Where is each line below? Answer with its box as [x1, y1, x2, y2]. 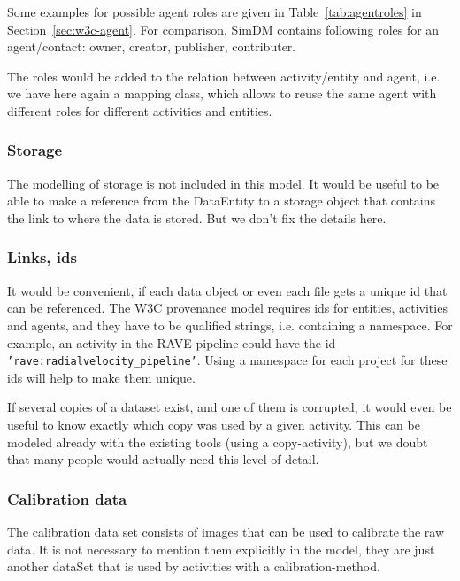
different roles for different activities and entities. [7, 101, 272, 120]
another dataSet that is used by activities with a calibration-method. [7, 557, 380, 576]
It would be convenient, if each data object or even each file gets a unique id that [7, 281, 448, 299]
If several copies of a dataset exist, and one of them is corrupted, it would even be [7, 398, 452, 416]
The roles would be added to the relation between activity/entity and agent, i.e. [7, 66, 441, 85]
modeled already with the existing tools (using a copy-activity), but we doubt [7, 432, 428, 451]
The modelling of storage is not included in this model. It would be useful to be [7, 174, 440, 192]
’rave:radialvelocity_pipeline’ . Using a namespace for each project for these [7, 351, 448, 369]
